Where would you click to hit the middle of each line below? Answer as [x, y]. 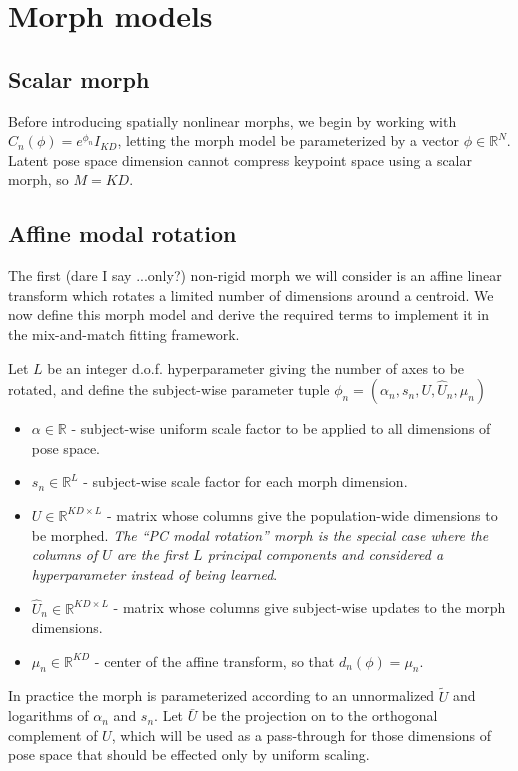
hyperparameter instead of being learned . [154, 573]
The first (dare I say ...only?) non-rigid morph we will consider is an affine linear [255, 275]
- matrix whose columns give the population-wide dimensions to [302, 514]
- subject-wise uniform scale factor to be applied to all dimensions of [281, 428]
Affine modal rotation [122, 233]
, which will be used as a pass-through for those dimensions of [301, 734]
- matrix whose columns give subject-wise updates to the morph [309, 607]
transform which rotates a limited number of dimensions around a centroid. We [251, 294]
